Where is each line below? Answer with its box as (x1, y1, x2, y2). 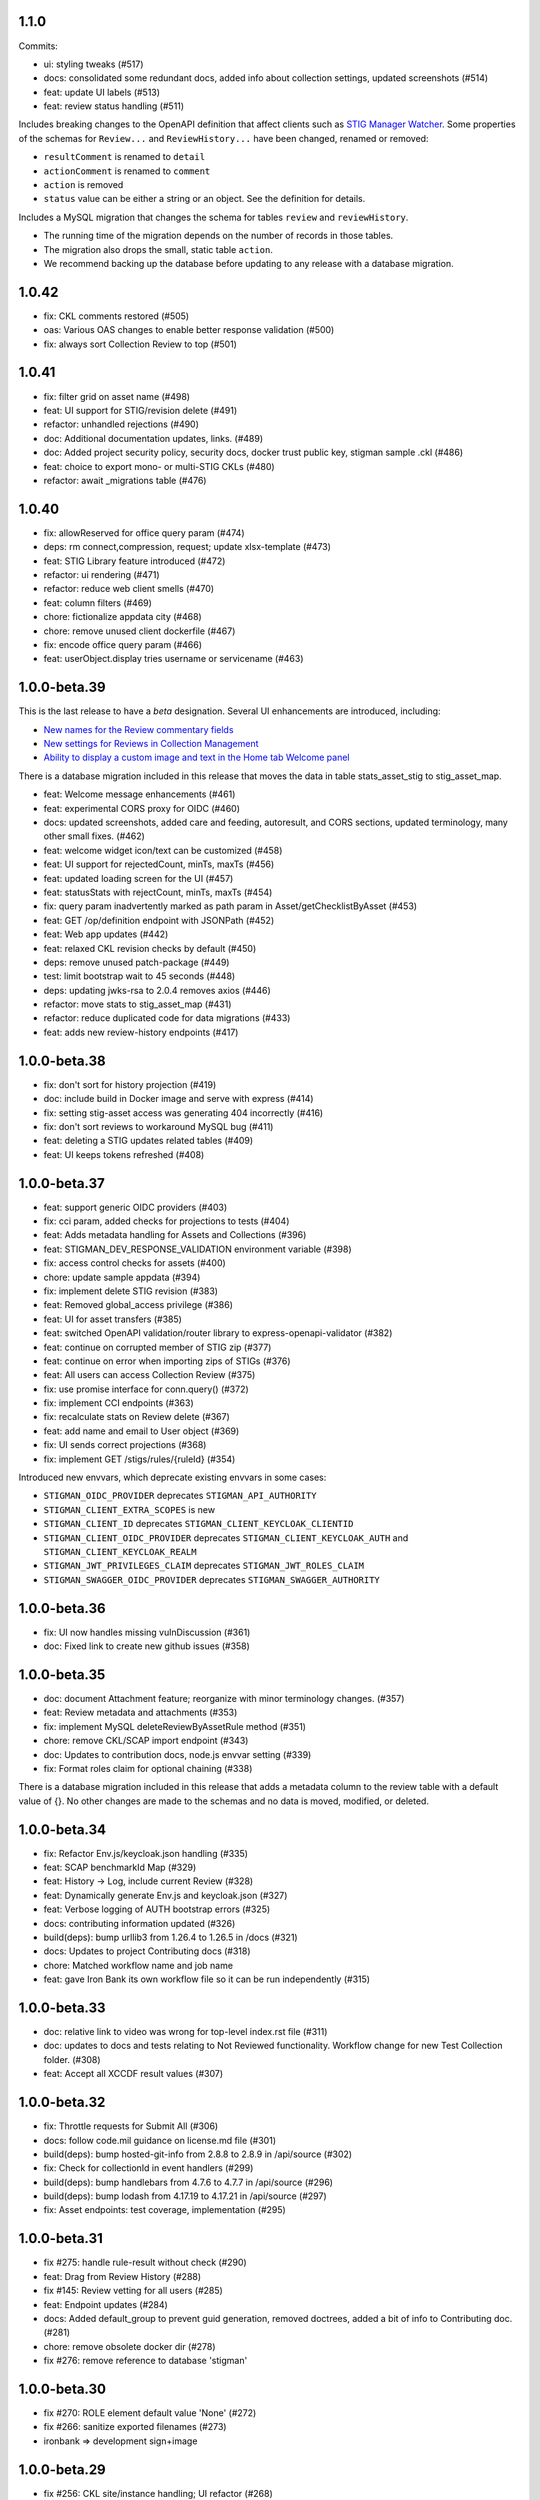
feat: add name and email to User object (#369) (43, 1425, 240, 1437)
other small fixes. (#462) (43, 830, 145, 842)
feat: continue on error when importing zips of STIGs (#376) (43, 1355, 291, 1367)
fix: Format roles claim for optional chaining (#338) (43, 1762, 253, 1774)
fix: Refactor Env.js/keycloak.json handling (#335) (43, 1847, 249, 1859)
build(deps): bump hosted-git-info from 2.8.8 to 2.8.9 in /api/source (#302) (43, 2148, 353, 2160)
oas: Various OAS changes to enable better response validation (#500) (43, 324, 335, 336)
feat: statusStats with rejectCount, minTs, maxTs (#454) (43, 886, 273, 898)
